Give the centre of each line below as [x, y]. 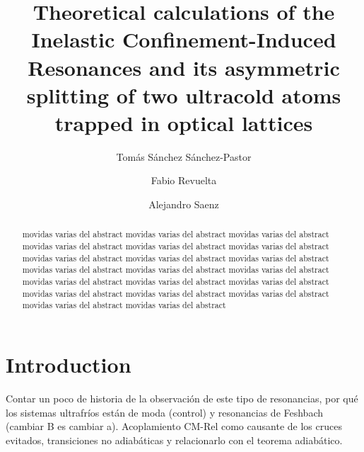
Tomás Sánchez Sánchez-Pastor [184, 156]
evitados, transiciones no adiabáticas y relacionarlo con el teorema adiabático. [174, 440]
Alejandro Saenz [184, 204]
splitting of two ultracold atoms [184, 95]
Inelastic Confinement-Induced [184, 39]
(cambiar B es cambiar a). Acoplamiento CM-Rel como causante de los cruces [174, 426]
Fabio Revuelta [184, 180]
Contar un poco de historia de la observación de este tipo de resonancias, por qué [182, 398]
